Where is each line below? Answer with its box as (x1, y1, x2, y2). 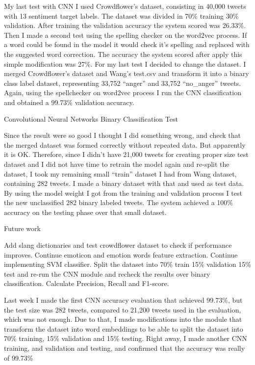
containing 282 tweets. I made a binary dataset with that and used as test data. (4, 178, 244, 188)
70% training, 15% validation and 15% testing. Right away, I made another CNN (4, 333, 247, 343)
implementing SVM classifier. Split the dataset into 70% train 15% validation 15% (4, 259, 251, 269)
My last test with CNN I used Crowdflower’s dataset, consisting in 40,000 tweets (4, 1, 246, 11)
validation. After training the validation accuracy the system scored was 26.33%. (4, 20, 246, 30)
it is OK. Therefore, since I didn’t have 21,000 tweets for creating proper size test (4, 149, 249, 159)
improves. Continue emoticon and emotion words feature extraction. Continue (4, 249, 238, 260)
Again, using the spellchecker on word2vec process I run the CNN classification (4, 87, 241, 98)
